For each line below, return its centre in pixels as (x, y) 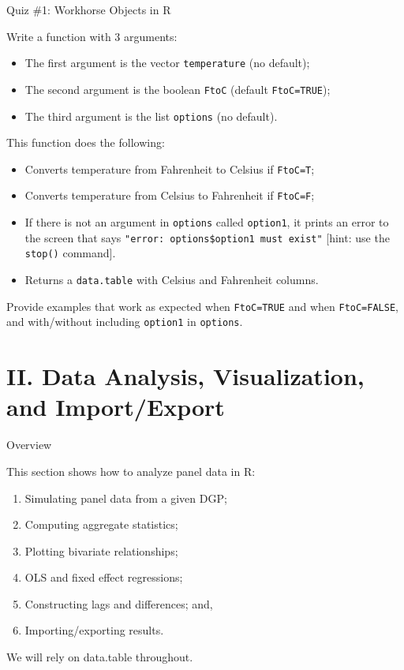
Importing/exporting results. (94, 630)
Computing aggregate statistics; (101, 524)
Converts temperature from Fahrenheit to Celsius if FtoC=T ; (170, 168)
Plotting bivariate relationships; (101, 550)
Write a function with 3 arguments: (92, 36)
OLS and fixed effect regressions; (104, 577)
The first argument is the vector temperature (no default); (167, 63)
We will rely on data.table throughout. (100, 657)
